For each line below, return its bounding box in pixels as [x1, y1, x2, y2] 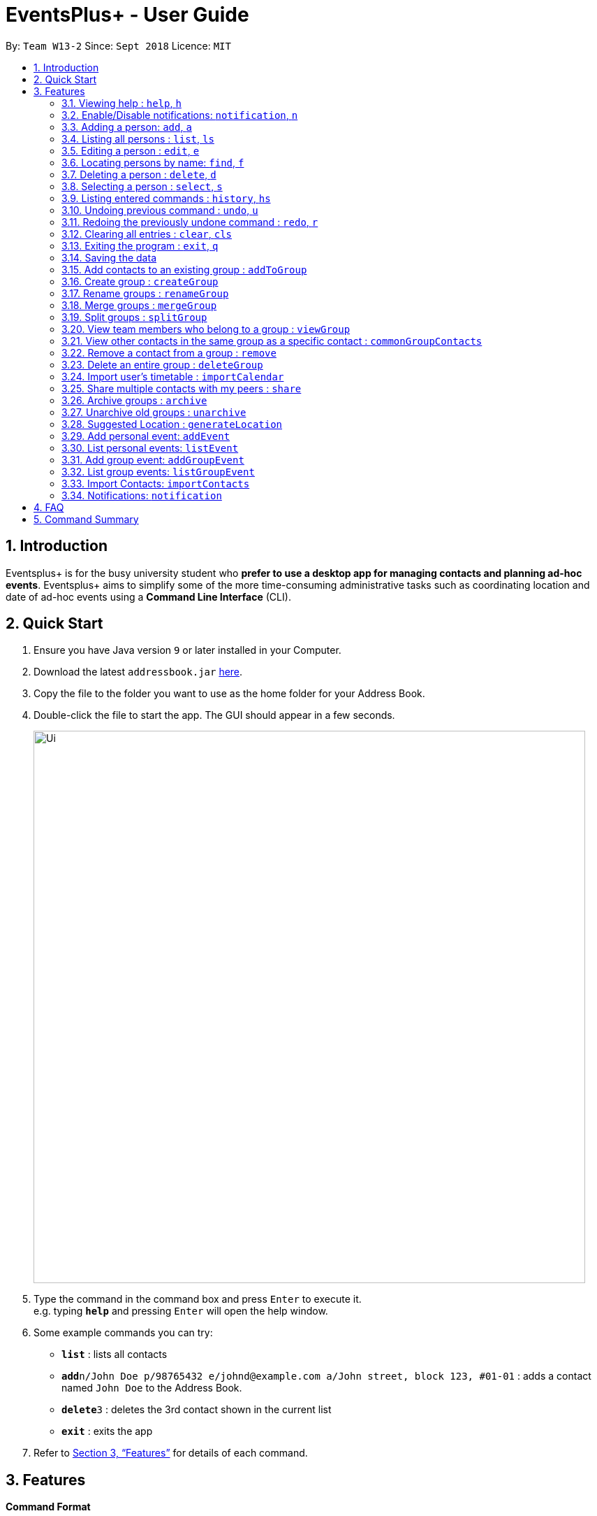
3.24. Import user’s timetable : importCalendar [61, 370, 284, 382]
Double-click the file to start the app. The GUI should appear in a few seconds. [34, 709, 395, 722]
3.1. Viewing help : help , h [61, 96, 182, 109]
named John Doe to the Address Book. [61, 1382, 242, 1394]
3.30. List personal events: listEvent [61, 441, 239, 454]
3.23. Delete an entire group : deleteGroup [61, 358, 263, 371]
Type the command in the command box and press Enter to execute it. [34, 1293, 362, 1306]
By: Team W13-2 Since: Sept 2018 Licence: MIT [6, 39, 231, 52]
